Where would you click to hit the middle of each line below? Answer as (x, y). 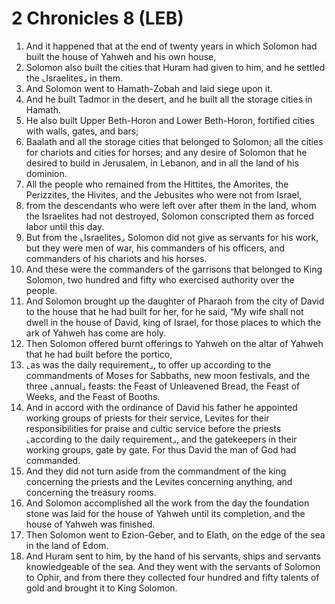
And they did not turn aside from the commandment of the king (156, 471)
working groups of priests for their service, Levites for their (147, 418)
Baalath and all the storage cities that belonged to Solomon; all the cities (174, 141)
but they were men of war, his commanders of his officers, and (155, 248)
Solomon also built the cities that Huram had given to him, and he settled (175, 67)
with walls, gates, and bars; (82, 131)
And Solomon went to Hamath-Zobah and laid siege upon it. (149, 88)
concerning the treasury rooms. (91, 492)
